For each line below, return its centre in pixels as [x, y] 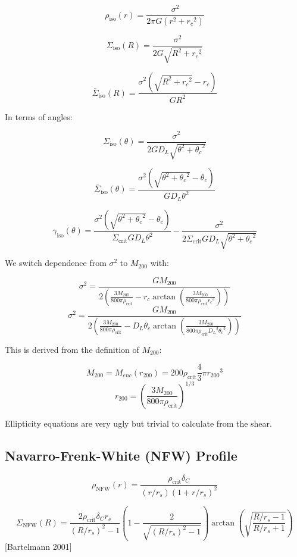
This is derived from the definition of [72, 349]
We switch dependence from [56, 263]
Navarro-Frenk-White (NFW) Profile [121, 455]
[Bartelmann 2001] [38, 546]
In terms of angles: [39, 116]
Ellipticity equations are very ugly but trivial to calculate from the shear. [138, 423]
